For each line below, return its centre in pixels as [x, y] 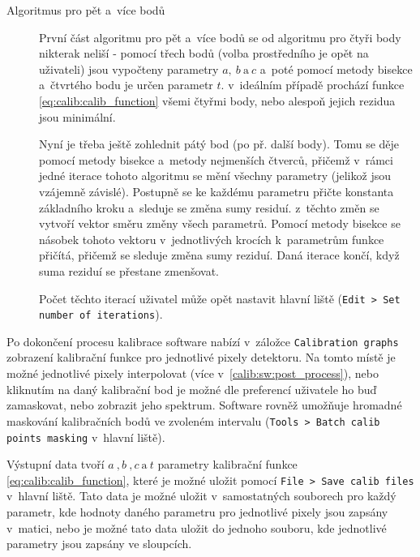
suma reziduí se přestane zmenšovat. [129, 270]
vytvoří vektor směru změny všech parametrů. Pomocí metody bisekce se [220, 223]
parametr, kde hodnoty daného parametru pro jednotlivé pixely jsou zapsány [197, 512]
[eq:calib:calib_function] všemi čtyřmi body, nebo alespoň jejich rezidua [217, 100]
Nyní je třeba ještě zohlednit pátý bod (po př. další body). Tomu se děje [219, 144]
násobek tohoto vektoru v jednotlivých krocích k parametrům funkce [212, 239]
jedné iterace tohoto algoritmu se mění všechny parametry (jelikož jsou [215, 176]
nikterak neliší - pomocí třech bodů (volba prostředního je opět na [204, 53]
